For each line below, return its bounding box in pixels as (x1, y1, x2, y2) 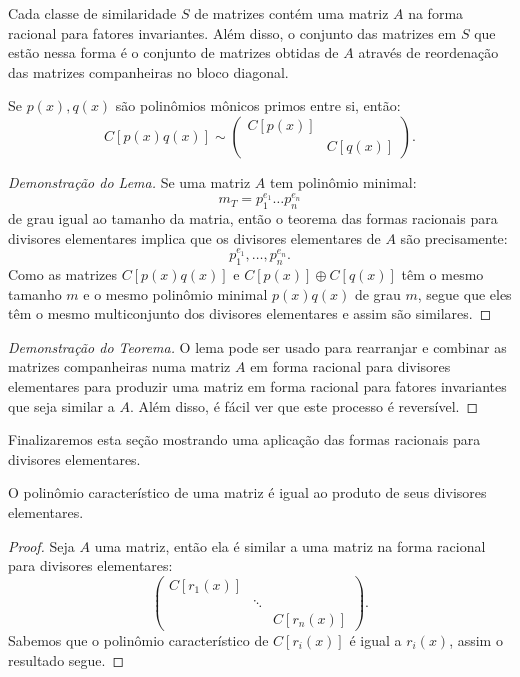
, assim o (449, 629, 503, 650)
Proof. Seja (8, 535, 75, 556)
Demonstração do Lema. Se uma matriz (8, 171, 251, 192)
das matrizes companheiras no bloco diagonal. (8, 61, 289, 82)
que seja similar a (8, 395, 115, 416)
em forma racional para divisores (250, 356, 451, 377)
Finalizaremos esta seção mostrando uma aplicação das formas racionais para (8, 429, 481, 450)
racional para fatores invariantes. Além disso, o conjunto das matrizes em (8, 22, 457, 43)
